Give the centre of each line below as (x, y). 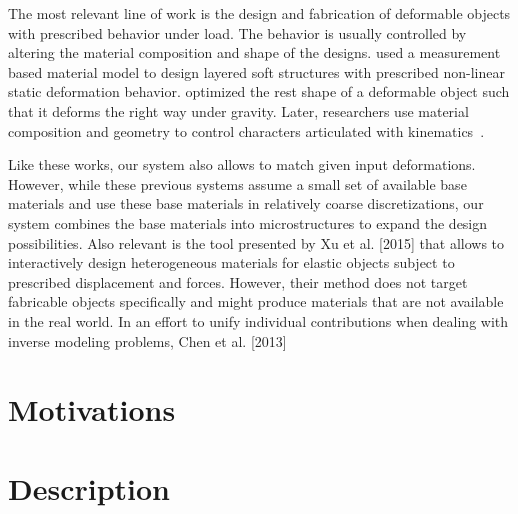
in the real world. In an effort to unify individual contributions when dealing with (258, 320)
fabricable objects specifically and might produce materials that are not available (256, 301)
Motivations (92, 409)
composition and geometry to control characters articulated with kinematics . (246, 130)
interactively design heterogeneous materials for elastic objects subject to (231, 262)
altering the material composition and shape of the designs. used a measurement (254, 52)
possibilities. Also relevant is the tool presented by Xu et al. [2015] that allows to (256, 242)
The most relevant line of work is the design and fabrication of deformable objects (259, 13)
